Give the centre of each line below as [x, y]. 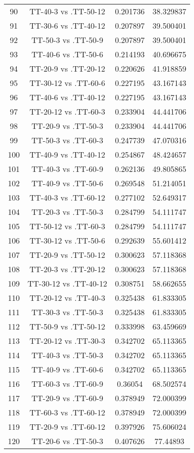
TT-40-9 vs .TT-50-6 [67, 183]
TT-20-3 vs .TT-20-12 [67, 269]
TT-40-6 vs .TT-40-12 [67, 97]
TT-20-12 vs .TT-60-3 [67, 111]
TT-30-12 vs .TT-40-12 [67, 283]
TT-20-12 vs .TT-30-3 [67, 341]
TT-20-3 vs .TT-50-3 [67, 212]
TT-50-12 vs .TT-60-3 [67, 226]
